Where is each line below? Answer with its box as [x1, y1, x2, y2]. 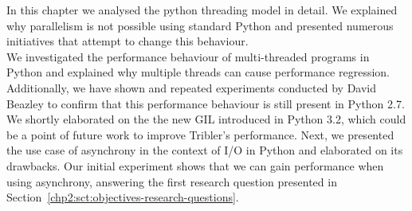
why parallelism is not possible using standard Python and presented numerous [6, 17, 394, 33]
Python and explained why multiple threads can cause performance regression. [6, 64, 390, 80]
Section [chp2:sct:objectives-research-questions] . [6, 189, 239, 205]
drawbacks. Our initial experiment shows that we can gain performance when [6, 157, 384, 174]
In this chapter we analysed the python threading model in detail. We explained [6, 2, 398, 18]
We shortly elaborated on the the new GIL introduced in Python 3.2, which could [6, 111, 406, 127]
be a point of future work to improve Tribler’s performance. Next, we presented [6, 126, 394, 143]
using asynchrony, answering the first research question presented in [6, 173, 337, 190]
